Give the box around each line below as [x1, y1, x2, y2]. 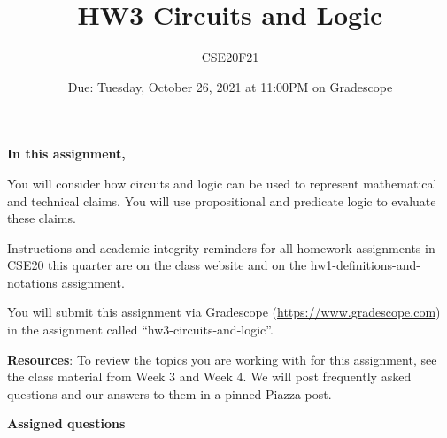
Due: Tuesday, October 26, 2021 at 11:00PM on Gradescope [67, 77, 393, 96]
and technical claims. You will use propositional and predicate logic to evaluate [7, 191, 436, 210]
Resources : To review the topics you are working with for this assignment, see [7, 350, 437, 368]
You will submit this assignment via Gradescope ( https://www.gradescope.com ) [7, 303, 441, 321]
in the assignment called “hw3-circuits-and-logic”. [7, 320, 274, 339]
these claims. [7, 209, 76, 227]
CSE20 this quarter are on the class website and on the [7, 256, 307, 274]
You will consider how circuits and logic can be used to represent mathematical [7, 173, 437, 192]
